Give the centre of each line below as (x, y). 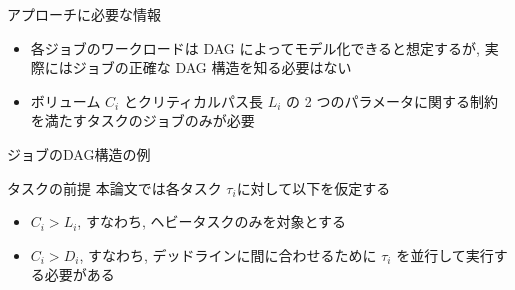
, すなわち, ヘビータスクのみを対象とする (212, 221)
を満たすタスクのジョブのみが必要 (142, 120)
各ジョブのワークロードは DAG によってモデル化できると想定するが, (255, 47)
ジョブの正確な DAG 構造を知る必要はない (212, 67)
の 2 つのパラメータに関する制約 (392, 100)
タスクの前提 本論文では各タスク (114, 187)
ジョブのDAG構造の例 (79, 153)
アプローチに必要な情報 (84, 14)
